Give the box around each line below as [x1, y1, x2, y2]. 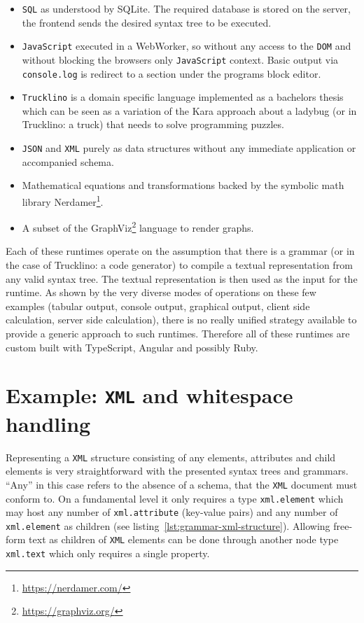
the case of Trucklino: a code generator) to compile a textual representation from [6, 258, 353, 272]
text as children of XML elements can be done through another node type [29, 532, 339, 547]
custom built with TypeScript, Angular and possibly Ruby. [6, 339, 258, 354]
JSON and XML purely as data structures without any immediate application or [22, 141, 356, 155]
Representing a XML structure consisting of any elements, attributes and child [6, 449, 336, 464]
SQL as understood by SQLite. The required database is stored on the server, [22, 1, 351, 15]
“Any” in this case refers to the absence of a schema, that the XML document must [6, 477, 358, 491]
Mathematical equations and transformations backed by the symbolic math [22, 178, 344, 192]
